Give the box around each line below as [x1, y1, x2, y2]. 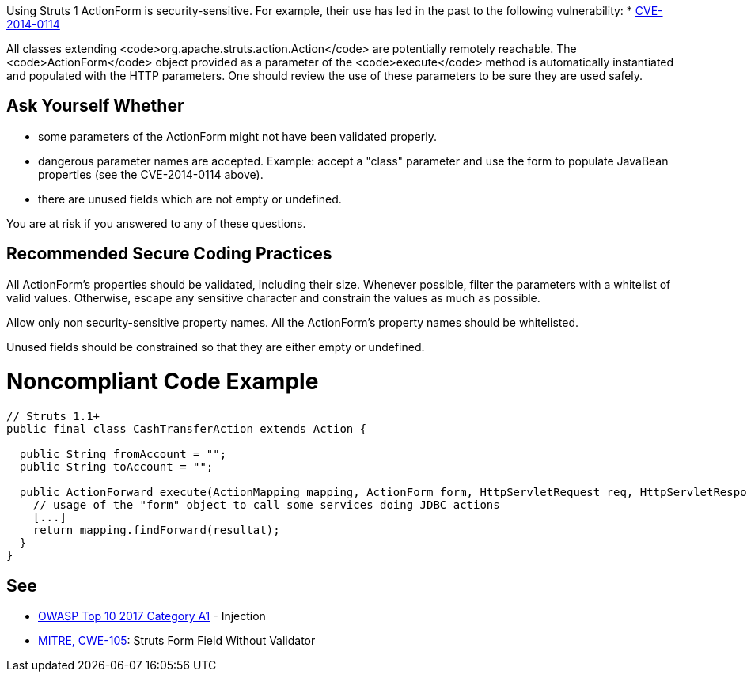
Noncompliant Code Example [6, 368, 319, 396]
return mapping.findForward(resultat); [32, 524, 280, 537]
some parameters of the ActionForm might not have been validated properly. [38, 129, 437, 143]
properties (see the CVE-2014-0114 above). [38, 167, 264, 181]
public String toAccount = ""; [19, 460, 214, 474]
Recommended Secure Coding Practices [6, 244, 332, 264]
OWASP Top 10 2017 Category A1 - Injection [38, 609, 266, 623]
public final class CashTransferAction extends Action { [6, 422, 367, 436]
